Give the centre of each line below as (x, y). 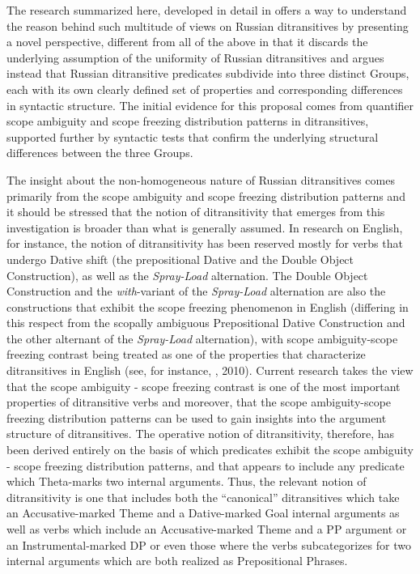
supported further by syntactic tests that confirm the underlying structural (193, 136)
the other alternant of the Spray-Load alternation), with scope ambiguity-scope (202, 338)
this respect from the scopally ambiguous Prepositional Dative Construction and (206, 323)
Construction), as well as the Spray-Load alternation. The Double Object (187, 275)
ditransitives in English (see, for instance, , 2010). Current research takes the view (210, 370)
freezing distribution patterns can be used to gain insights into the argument (197, 417)
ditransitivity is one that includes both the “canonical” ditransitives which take (203, 497)
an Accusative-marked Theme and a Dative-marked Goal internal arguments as (203, 513)
